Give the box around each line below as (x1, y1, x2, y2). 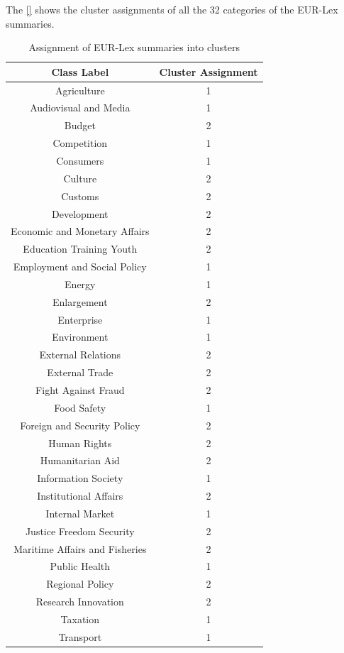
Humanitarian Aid (40, 453, 120, 468)
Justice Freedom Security (25, 523, 135, 538)
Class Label (51, 64, 109, 79)
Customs (61, 188, 99, 203)
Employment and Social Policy (13, 259, 147, 274)
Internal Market (45, 505, 115, 520)
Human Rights (48, 435, 112, 450)
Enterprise (57, 312, 103, 326)
